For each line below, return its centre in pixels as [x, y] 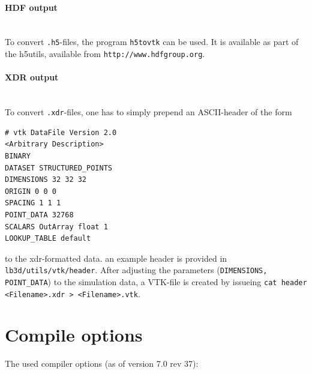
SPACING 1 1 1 [33, 203]
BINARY [18, 156]
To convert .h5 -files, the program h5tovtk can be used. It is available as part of [152, 42]
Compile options [74, 335]
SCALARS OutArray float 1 [56, 227]
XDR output [32, 77]
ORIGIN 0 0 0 [31, 191]
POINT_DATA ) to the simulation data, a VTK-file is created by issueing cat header [156, 281]
